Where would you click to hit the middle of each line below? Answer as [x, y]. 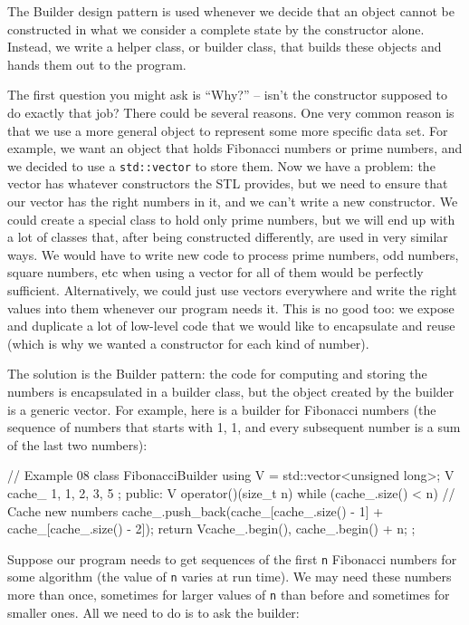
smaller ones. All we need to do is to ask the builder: [153, 612]
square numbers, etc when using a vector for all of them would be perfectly [215, 272]
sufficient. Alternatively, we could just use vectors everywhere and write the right [232, 289]
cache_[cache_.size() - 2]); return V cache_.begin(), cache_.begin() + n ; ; [211, 529]
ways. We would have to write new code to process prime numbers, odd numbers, [233, 254]
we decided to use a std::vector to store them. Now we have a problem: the [221, 165]
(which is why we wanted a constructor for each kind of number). [188, 343]
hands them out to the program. [97, 64]
